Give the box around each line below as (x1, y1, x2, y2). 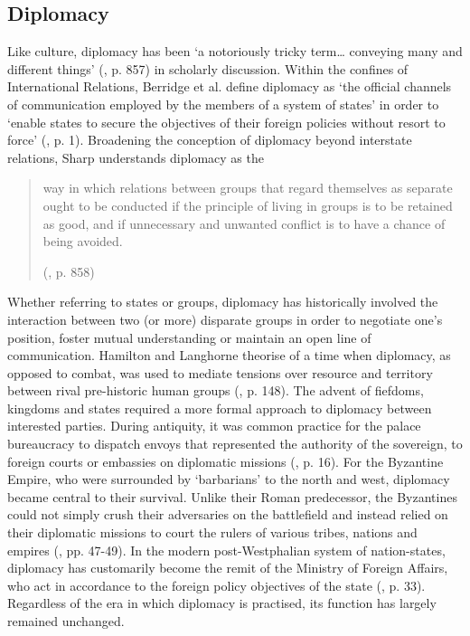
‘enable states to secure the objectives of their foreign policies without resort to (7, 112, 446, 131)
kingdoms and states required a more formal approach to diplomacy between (7, 398, 432, 417)
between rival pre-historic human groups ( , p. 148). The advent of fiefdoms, (7, 381, 424, 400)
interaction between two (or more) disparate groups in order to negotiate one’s (7, 309, 443, 328)
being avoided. (42, 232, 123, 251)
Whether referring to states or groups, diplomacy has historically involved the (7, 292, 438, 311)
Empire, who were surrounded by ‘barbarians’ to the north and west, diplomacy (7, 470, 450, 489)
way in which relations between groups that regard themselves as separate (42, 178, 453, 197)
